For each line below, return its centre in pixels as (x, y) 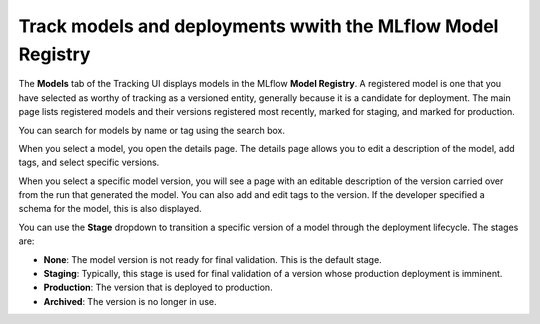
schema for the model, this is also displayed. (110, 209)
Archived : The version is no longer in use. (130, 301)
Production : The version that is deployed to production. (158, 287)
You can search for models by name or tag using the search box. (151, 130)
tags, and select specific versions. (89, 162)
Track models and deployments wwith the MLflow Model (258, 26)
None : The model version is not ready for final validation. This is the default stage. (212, 259)
